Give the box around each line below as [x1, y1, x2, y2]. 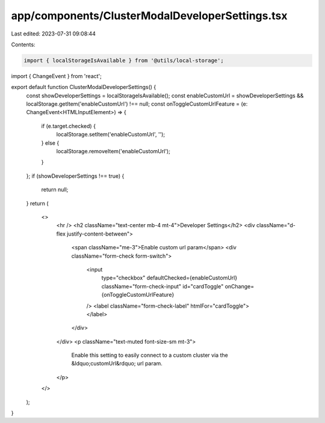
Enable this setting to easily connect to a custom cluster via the [71, 351, 228, 359]
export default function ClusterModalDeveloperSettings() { [11, 84, 156, 91]
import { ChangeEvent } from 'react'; [11, 72, 102, 79]
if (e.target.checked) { [41, 122, 96, 129]
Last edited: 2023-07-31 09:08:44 [11, 30, 96, 37]
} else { [41, 139, 60, 147]
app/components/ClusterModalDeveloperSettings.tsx [11, 9, 288, 22]
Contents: [11, 41, 36, 48]
